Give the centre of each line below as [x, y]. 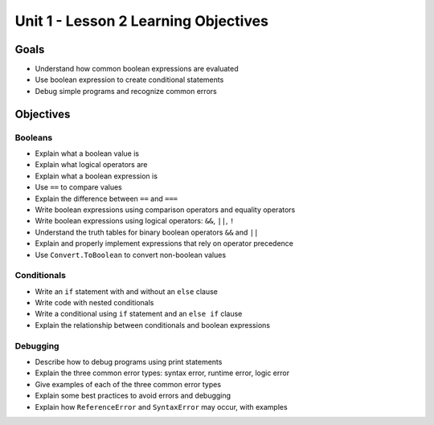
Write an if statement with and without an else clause [127, 291]
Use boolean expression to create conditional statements [129, 80]
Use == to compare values [78, 187]
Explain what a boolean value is [87, 153]
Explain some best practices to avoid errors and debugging [133, 396]
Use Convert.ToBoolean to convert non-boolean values [131, 255]
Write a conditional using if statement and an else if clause [139, 314]
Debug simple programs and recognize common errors [126, 91]
